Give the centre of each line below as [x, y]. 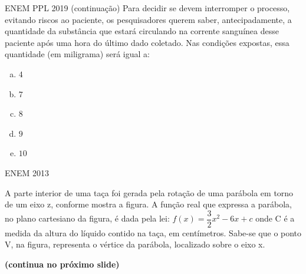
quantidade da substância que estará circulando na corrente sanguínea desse [142, 31]
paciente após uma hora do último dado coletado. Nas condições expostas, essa [147, 42]
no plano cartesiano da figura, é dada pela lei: [87, 218]
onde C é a [275, 218]
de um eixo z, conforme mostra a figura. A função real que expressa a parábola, [148, 204]
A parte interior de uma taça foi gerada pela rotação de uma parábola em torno [149, 192]
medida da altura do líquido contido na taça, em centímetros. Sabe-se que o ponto [153, 232]
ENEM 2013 [27, 172]
